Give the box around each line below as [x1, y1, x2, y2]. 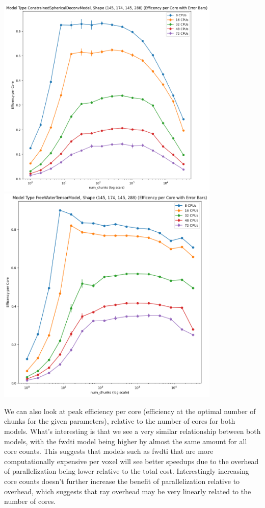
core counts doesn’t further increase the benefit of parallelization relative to [4, 475, 240, 486]
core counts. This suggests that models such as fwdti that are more [4, 446, 214, 456]
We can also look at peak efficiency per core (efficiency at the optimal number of [4, 405, 256, 416]
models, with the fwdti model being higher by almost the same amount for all [4, 436, 247, 446]
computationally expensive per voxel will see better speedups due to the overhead [4, 455, 259, 466]
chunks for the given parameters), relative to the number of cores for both [4, 416, 235, 426]
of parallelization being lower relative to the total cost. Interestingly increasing [4, 466, 249, 476]
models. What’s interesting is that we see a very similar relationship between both [4, 426, 261, 436]
